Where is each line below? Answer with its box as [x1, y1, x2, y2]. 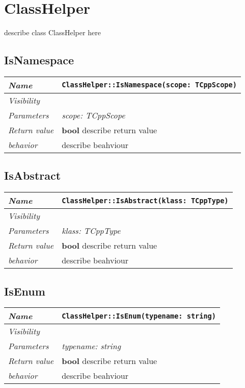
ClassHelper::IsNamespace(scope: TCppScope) [62, 81, 237, 89]
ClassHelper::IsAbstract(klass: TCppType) [62, 196, 229, 205]
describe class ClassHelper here [4, 27, 101, 38]
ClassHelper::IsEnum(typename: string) [62, 311, 216, 320]
